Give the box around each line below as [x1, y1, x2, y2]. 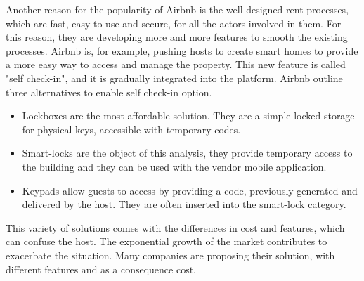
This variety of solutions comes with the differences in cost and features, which [6, 220, 345, 235]
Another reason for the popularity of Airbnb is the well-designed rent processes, [6, 2, 349, 16]
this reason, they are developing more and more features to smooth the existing [6, 30, 348, 44]
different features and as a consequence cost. [6, 261, 197, 276]
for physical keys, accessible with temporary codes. [22, 122, 241, 136]
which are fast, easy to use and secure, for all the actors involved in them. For [6, 15, 342, 30]
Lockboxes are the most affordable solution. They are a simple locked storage [22, 108, 355, 123]
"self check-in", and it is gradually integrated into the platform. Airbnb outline [6, 70, 343, 85]
